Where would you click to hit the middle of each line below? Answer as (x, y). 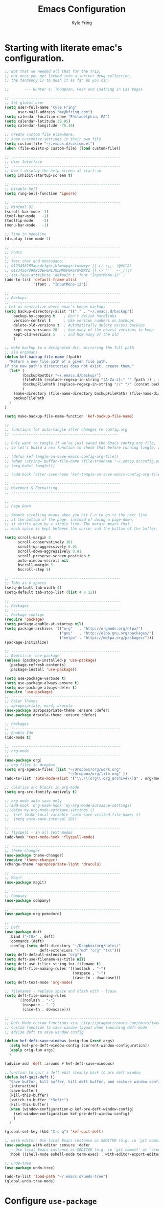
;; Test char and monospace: (34, 261)
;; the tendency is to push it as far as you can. (57, 80)
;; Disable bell (21, 189)
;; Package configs (24, 615)
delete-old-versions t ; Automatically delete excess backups (79, 325)
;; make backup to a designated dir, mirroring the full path (69, 348)
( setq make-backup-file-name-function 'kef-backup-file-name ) (69, 416)
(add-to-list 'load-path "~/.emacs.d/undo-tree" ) (56, 1177)
